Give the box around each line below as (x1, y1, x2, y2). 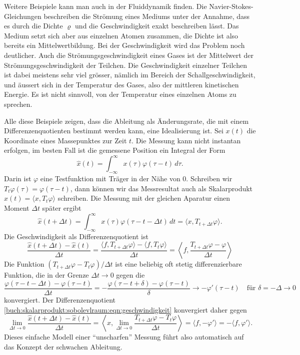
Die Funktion (4, 259, 44, 269)
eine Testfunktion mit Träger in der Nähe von (40, 173, 180, 184)
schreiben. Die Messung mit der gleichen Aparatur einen (57, 193, 230, 203)
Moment (4, 202, 29, 213)
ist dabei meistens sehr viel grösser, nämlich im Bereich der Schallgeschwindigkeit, (4, 69, 255, 80)
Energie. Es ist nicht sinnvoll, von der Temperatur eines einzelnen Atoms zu (4, 89, 236, 99)
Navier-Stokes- (209, 1, 253, 11)
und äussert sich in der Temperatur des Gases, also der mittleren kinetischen (4, 79, 239, 89)
